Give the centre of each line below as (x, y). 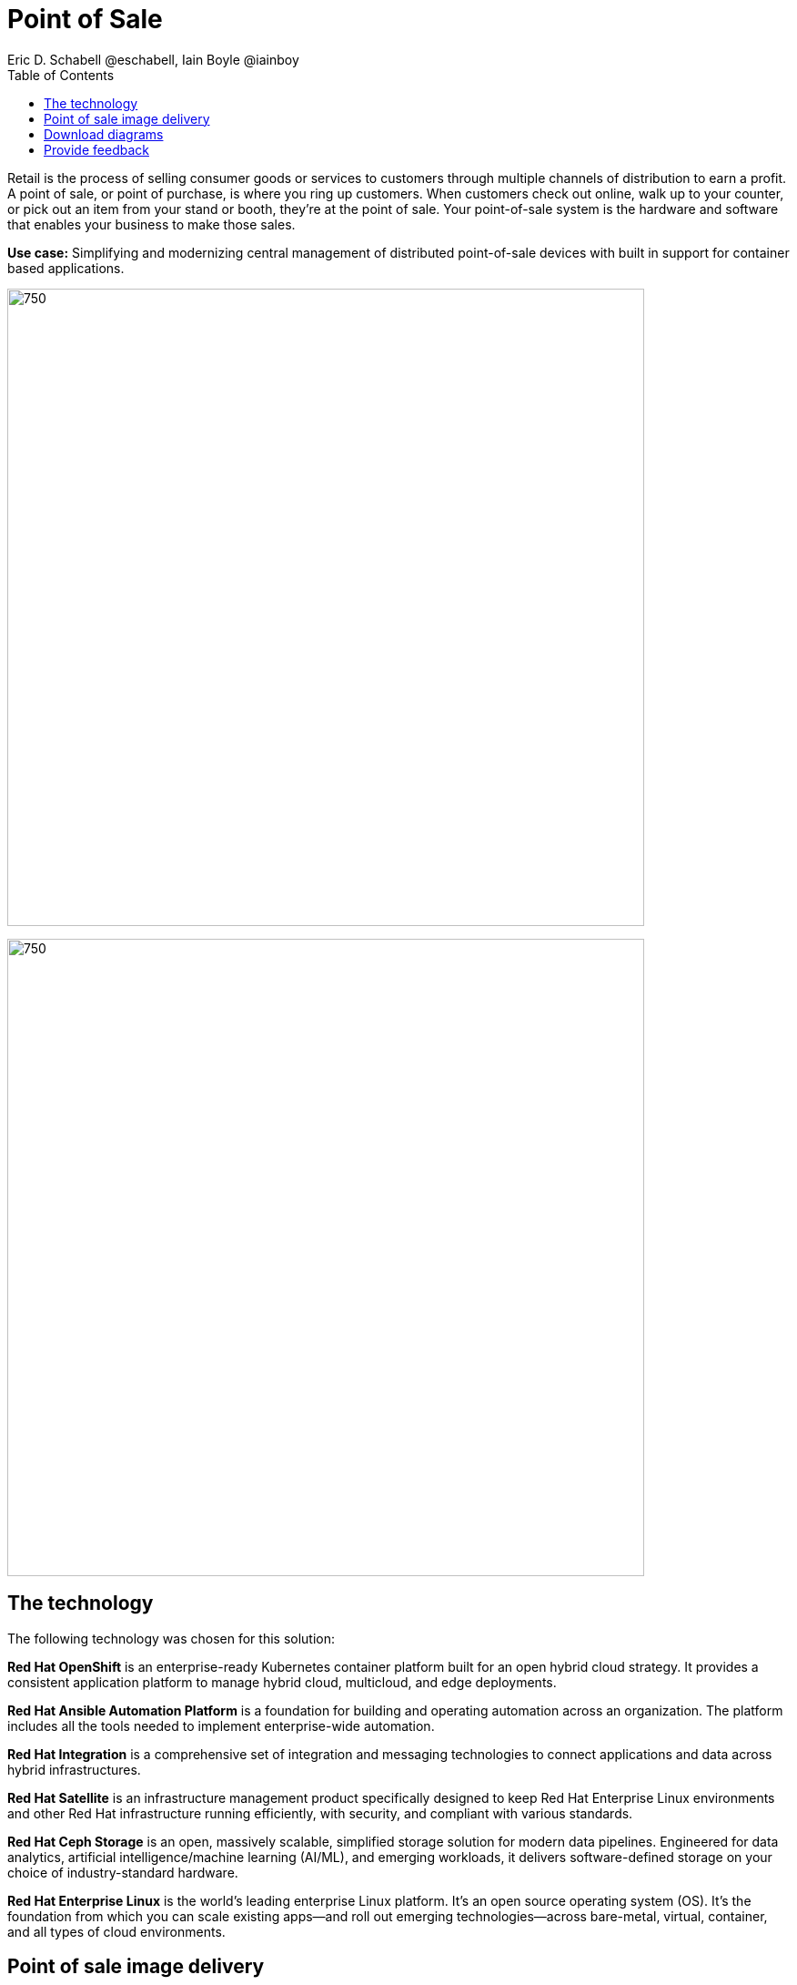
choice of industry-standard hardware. (123, 1872)
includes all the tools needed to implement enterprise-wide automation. (221, 1725)
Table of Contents (61, 75)
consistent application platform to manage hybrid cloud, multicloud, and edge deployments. (282, 1682)
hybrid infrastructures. (74, 1769)
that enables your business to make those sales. (151, 224)
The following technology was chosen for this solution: (172, 1638)
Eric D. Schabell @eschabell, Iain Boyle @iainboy (153, 59)
